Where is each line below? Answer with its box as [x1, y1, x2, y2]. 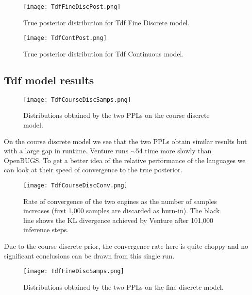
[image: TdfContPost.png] [23, 35, 107, 42]
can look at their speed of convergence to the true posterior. [4, 165, 183, 175]
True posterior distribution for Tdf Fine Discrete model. [23, 17, 190, 27]
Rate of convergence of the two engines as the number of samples [23, 196, 217, 206]
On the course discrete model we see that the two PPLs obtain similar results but [4, 136, 247, 146]
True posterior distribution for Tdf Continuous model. [23, 48, 184, 58]
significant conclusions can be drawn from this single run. [4, 250, 175, 260]
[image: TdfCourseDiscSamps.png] [23, 96, 131, 103]
